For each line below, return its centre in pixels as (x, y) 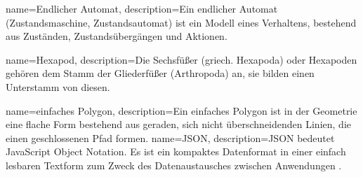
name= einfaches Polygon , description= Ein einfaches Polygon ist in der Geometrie (181, 110)
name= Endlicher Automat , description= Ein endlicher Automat (142, 8)
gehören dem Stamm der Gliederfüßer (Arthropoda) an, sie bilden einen (160, 73)
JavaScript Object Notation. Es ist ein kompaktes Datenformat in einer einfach (176, 151)
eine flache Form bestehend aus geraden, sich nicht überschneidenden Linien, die (178, 124)
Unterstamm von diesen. (58, 86)
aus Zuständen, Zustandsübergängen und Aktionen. (117, 36)
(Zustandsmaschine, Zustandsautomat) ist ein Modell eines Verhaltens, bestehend (181, 22)
